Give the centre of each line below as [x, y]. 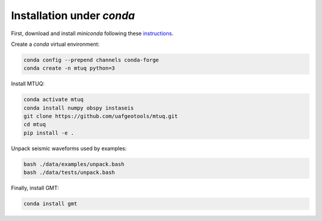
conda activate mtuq [53, 99]
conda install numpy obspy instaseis [79, 108]
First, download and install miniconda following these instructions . [92, 33]
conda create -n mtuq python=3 [69, 68]
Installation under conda [73, 15]
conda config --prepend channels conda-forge [91, 60]
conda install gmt [50, 204]
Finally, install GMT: [35, 188]
